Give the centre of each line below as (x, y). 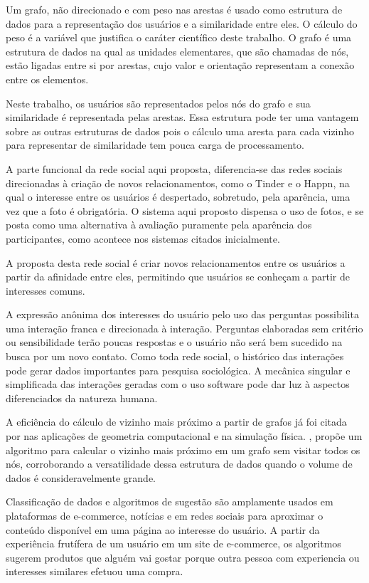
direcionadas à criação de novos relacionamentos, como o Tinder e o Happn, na (178, 183)
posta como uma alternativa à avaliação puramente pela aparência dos (159, 225)
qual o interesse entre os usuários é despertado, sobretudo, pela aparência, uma (178, 197)
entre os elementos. (47, 79)
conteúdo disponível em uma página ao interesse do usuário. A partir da (163, 529)
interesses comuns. (46, 290)
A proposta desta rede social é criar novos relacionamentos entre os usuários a (176, 262)
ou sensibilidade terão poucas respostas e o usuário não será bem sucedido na (174, 342)
